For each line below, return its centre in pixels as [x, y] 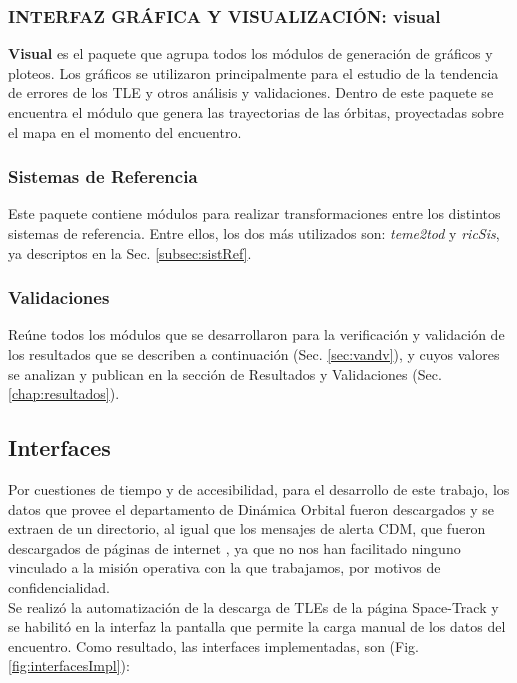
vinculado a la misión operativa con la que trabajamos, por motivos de [224, 567]
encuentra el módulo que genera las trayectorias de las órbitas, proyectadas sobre [256, 112]
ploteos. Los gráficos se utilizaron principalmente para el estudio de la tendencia [253, 72]
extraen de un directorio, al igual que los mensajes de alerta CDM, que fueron [247, 528]
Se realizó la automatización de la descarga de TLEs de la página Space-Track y [253, 606]
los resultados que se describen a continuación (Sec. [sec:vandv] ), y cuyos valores [254, 354]
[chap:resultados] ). [64, 393]
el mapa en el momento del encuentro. [125, 131]
